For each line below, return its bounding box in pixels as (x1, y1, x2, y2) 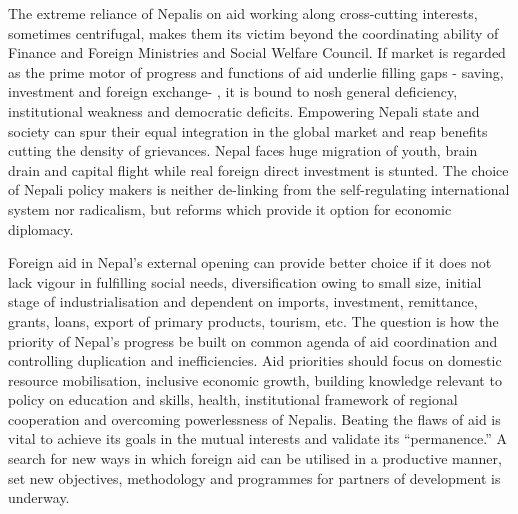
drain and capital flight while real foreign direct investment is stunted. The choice (8, 159, 509, 180)
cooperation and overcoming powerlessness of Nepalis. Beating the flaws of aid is (8, 408, 501, 429)
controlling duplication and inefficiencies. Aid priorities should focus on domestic (8, 350, 502, 371)
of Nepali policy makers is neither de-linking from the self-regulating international (8, 179, 510, 200)
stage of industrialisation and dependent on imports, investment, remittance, (8, 291, 478, 312)
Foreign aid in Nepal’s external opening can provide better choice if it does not (8, 252, 492, 273)
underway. (8, 487, 70, 508)
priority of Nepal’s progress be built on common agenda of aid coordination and (8, 330, 498, 351)
